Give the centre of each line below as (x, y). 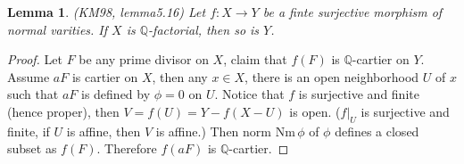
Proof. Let (35, 59)
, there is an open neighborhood (332, 76)
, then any (180, 76)
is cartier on (105, 76)
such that (33, 94)
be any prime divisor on (144, 59)
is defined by (116, 94)
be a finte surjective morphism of (352, 12)
